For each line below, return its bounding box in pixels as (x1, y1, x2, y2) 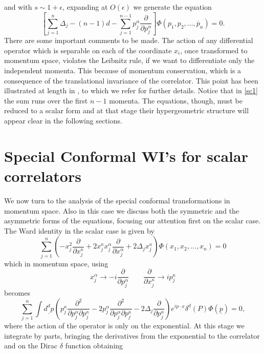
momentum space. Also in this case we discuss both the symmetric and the (4, 205, 239, 216)
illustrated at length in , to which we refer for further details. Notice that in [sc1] (4, 85, 258, 96)
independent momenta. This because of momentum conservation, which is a (4, 65, 241, 76)
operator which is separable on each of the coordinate (4, 45, 172, 55)
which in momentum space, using (4, 258, 108, 268)
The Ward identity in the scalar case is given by (4, 225, 155, 236)
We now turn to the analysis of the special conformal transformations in (4, 195, 230, 205)
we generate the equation (133, 2, 212, 12)
